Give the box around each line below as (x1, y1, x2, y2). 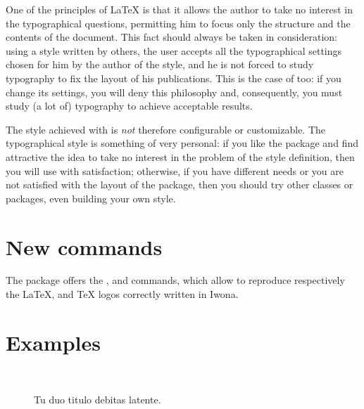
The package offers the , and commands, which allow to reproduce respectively (6, 273, 345, 287)
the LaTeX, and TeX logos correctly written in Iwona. (6, 287, 239, 301)
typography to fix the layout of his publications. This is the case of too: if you (6, 70, 341, 85)
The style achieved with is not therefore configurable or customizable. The (6, 122, 326, 136)
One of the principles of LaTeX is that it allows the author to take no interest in (6, 2, 353, 16)
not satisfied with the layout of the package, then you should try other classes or (6, 177, 353, 192)
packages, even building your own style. (6, 190, 176, 205)
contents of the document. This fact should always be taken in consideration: (6, 30, 337, 44)
